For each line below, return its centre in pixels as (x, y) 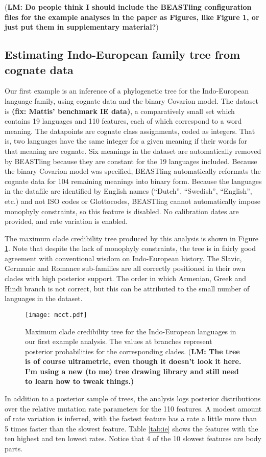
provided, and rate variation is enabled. (66, 221)
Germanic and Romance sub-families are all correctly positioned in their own (125, 268)
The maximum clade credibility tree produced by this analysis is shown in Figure (131, 238)
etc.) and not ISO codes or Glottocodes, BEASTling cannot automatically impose (132, 201)
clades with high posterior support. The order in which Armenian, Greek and (126, 278)
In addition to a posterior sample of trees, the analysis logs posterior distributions (133, 398)
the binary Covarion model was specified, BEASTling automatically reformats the (133, 171)
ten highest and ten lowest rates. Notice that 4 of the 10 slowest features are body (133, 438)
